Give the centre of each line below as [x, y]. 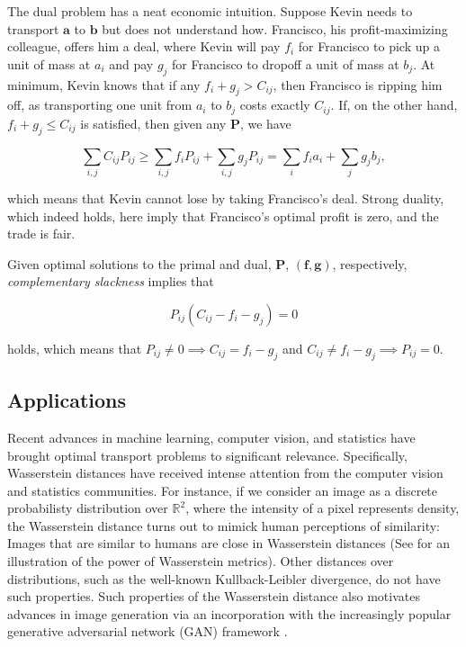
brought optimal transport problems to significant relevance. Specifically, [207, 455]
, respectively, [370, 263]
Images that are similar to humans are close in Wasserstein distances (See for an [229, 543]
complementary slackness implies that [111, 281]
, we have [265, 123]
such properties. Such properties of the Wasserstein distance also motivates [214, 596]
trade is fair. [41, 234]
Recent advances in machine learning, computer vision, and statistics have [211, 437]
